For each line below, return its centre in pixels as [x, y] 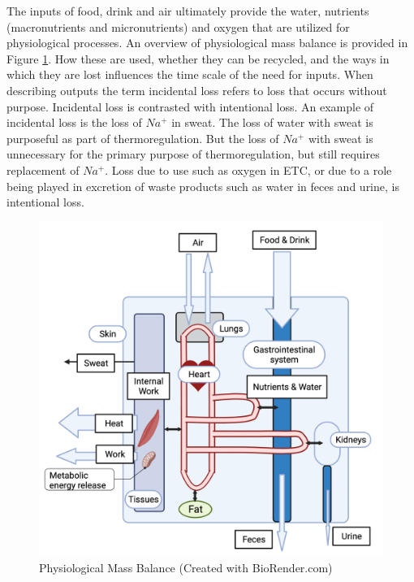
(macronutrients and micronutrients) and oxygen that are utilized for [178, 26]
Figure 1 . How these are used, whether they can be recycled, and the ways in [198, 58]
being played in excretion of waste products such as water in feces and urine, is [203, 186]
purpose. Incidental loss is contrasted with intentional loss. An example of [190, 106]
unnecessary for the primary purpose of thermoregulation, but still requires [193, 154]
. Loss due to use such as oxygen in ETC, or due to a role [248, 169]
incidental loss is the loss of [74, 122]
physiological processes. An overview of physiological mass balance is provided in [207, 43]
